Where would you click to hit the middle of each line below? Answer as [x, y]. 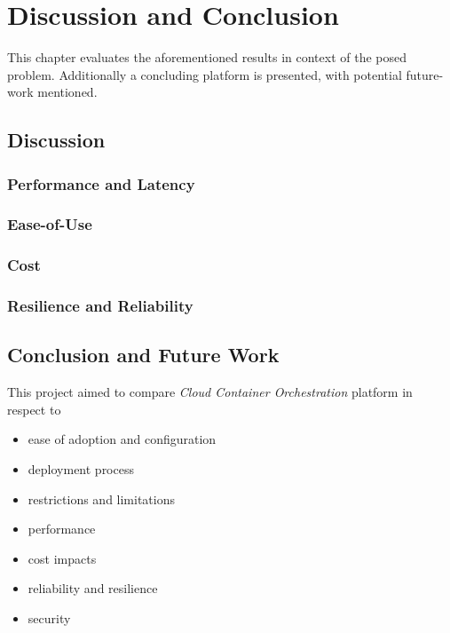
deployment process [81, 469]
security [49, 618]
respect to [34, 409]
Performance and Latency [101, 183]
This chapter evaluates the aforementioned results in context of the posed [207, 57]
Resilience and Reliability [100, 306]
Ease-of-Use [50, 224]
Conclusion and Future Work [143, 355]
